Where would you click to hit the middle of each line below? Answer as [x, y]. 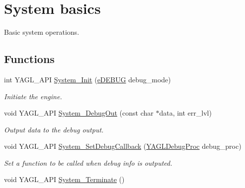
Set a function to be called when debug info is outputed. [88, 162]
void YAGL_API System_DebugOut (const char [79, 113]
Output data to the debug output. [54, 129]
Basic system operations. [42, 32]
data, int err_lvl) [185, 113]
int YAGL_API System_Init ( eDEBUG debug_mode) [87, 79]
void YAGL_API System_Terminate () [64, 179]
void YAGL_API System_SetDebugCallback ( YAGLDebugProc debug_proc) [123, 146]
